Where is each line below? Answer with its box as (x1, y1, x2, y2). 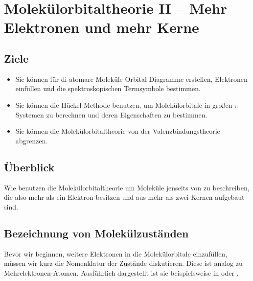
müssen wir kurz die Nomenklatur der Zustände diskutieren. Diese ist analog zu (4, 258, 243, 268)
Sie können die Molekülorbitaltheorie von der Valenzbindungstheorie (15, 126, 220, 136)
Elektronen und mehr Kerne (4, 17, 199, 37)
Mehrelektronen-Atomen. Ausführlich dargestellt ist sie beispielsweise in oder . (4, 267, 239, 278)
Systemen (15, 109, 44, 119)
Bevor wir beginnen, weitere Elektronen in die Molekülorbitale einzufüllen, (4, 248, 228, 258)
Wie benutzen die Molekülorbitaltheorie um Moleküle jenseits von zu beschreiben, (4, 182, 250, 192)
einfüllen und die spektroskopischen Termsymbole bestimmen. (15, 83, 201, 94)
